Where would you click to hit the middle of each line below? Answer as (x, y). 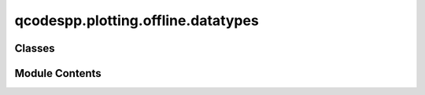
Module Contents (58, 73)
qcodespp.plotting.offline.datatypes (137, 20)
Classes (35, 48)
